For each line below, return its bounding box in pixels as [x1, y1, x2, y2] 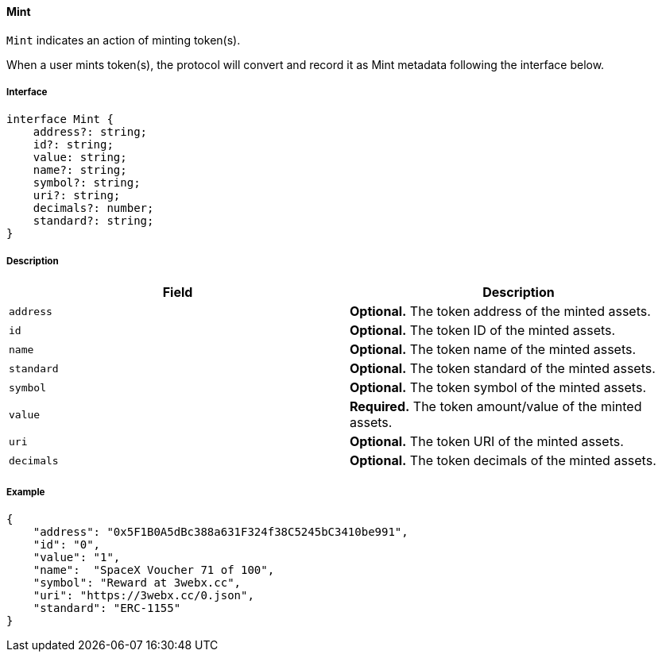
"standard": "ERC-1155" [33, 601, 181, 614]
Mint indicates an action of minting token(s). [6, 33, 241, 47]
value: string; [33, 151, 127, 164]
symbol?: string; [33, 176, 141, 190]
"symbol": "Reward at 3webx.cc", [33, 575, 242, 589]
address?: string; [33, 125, 148, 139]
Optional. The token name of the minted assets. [350, 341, 637, 358]
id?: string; [33, 138, 114, 152]
